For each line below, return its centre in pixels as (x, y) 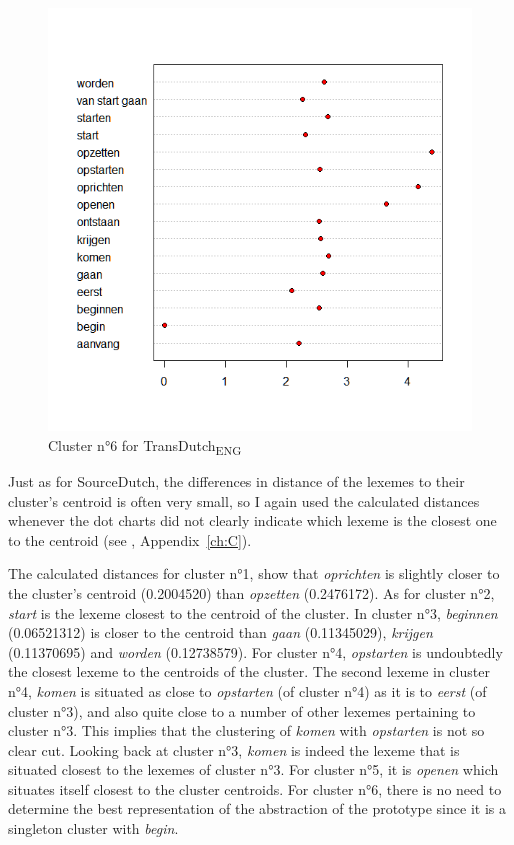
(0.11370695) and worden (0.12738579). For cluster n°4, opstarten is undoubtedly (255, 651)
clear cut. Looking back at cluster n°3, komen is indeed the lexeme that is (234, 749)
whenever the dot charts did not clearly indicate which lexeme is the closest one (252, 520)
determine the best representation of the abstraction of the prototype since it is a (257, 808)
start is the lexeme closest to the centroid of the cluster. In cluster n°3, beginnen (253, 612)
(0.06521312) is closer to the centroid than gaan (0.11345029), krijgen (220, 632)
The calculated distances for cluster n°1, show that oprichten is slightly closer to (254, 573)
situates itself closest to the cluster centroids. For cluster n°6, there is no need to (255, 788)
